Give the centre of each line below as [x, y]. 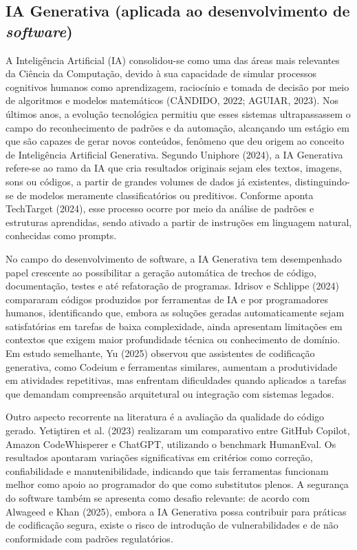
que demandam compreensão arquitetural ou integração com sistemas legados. [170, 393]
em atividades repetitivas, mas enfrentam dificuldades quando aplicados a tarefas [176, 380]
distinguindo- [322, 181]
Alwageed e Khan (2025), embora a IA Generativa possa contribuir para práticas [176, 511]
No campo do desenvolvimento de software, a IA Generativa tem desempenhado [174, 258]
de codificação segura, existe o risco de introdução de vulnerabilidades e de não [172, 525]
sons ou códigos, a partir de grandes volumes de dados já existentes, [149, 181]
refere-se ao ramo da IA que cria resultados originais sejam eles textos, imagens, [174, 168]
